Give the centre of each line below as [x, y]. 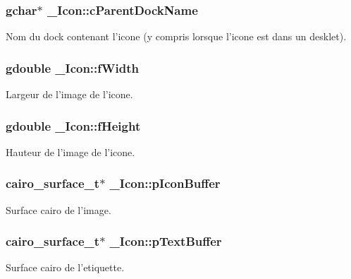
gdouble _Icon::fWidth [72, 67]
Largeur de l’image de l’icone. [69, 94]
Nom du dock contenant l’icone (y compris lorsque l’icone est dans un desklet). [176, 36]
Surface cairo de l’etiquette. [65, 267]
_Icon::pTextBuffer [166, 241]
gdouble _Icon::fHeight [73, 125]
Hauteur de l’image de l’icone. [70, 152]
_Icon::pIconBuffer [165, 183]
